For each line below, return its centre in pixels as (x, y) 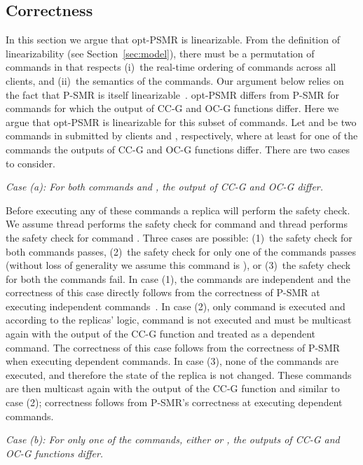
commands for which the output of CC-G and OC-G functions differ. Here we (172, 108)
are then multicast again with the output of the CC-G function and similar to (173, 388)
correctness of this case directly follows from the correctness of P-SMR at (163, 292)
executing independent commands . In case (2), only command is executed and (176, 306)
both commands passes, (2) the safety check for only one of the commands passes (181, 251)
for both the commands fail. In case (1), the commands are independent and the (178, 278)
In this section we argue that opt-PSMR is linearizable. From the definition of (173, 40)
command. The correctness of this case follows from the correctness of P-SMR (173, 347)
